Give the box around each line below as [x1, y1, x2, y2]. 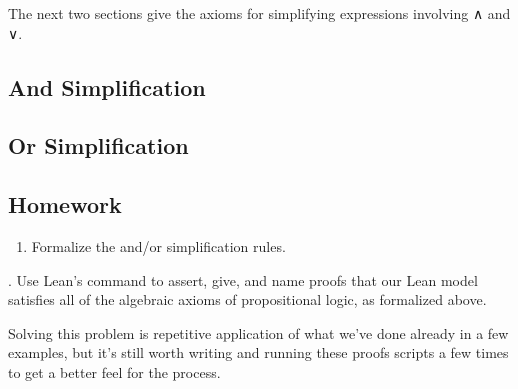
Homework [8, 189, 122, 220]
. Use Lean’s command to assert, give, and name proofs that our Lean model [8, 269, 478, 290]
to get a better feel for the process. [8, 361, 221, 382]
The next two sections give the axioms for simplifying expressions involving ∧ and [8, 3, 511, 23]
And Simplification [8, 71, 206, 102]
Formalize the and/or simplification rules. [31, 235, 286, 256]
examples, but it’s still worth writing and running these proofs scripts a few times [8, 342, 509, 363]
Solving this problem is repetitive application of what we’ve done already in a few [8, 322, 509, 343]
